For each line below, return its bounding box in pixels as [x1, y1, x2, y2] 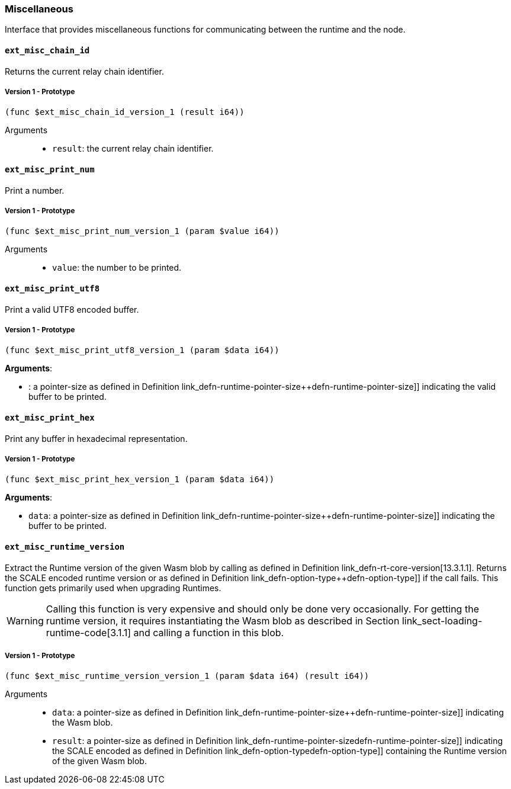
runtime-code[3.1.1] [46, 626, 131, 639]
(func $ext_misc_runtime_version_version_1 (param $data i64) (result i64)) [5, 671, 369, 681]
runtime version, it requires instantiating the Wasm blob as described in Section [46, 614, 400, 627]
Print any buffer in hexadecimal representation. [5, 433, 188, 444]
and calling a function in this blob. [133, 626, 284, 639]
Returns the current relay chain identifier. [5, 66, 164, 76]
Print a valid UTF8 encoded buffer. [5, 304, 139, 315]
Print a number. [5, 185, 65, 195]
